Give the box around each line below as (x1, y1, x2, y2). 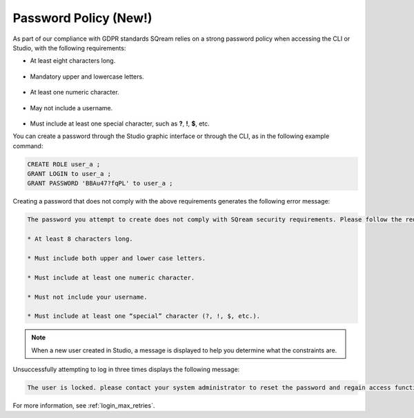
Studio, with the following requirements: (12, 43, 126, 52)
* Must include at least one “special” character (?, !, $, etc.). (27, 312, 261, 320)
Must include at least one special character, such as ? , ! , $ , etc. (30, 119, 210, 128)
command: (12, 141, 43, 150)
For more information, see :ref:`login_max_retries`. (12, 401, 155, 410)
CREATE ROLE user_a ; (27, 160, 101, 168)
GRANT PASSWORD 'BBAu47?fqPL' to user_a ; (27, 179, 173, 188)
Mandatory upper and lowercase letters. (30, 72, 144, 81)
